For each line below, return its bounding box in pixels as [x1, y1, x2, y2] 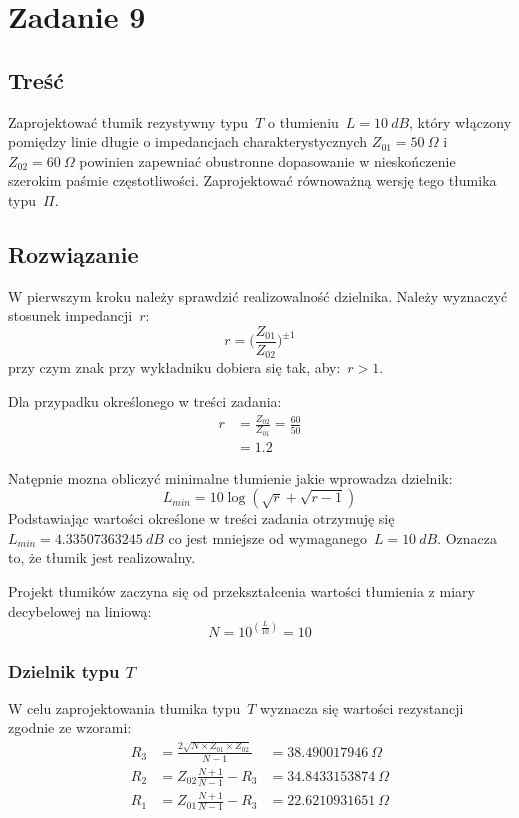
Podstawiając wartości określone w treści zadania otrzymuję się [8, 508, 395, 529]
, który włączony [409, 111, 512, 132]
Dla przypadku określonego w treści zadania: [8, 391, 282, 412]
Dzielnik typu [8, 658, 120, 683]
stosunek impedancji [8, 305, 133, 326]
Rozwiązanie [8, 238, 139, 269]
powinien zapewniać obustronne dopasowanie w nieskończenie [79, 150, 456, 171]
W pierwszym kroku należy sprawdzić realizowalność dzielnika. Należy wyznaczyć [8, 285, 508, 306]
